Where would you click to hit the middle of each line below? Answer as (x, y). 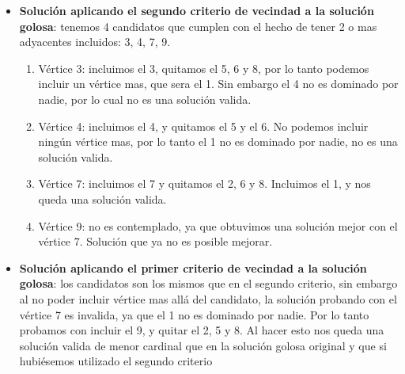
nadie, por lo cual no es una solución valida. (145, 99)
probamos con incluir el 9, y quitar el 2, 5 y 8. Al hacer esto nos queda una (202, 330)
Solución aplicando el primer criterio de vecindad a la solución (193, 267)
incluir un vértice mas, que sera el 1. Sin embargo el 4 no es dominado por (218, 84)
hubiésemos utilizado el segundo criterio (116, 361)
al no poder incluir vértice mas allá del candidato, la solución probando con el (208, 298)
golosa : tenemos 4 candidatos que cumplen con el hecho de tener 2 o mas (198, 26)
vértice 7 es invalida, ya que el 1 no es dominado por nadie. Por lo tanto (194, 314)
